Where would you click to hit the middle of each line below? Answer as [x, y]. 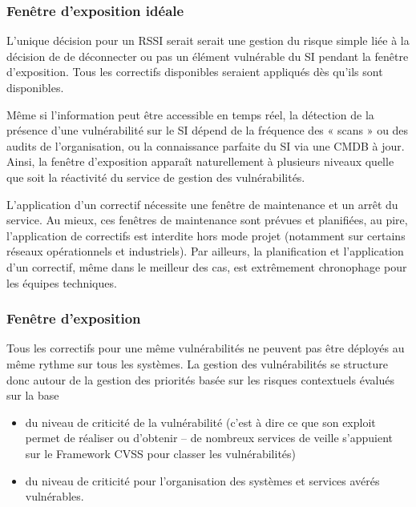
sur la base [33, 395]
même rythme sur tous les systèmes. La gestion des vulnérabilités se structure [197, 363]
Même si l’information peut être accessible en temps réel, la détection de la [190, 114]
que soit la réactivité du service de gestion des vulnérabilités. [156, 177]
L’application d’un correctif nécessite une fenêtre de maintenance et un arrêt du [202, 204]
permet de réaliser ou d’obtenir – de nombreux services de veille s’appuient [209, 438]
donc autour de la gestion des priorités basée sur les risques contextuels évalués [200, 379]
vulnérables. [55, 496]
